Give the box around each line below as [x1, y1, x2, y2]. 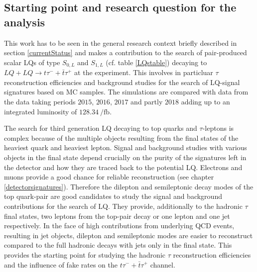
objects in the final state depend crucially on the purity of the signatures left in [4, 152, 247, 162]
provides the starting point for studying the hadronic [4, 249, 166, 260]
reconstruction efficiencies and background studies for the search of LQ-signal [4, 77, 240, 87]
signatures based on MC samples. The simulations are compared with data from [4, 87, 249, 97]
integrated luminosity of [4, 106, 77, 116]
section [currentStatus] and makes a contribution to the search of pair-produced [4, 47, 247, 58]
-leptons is [202, 123, 234, 133]
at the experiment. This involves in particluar [74, 67, 213, 78]
